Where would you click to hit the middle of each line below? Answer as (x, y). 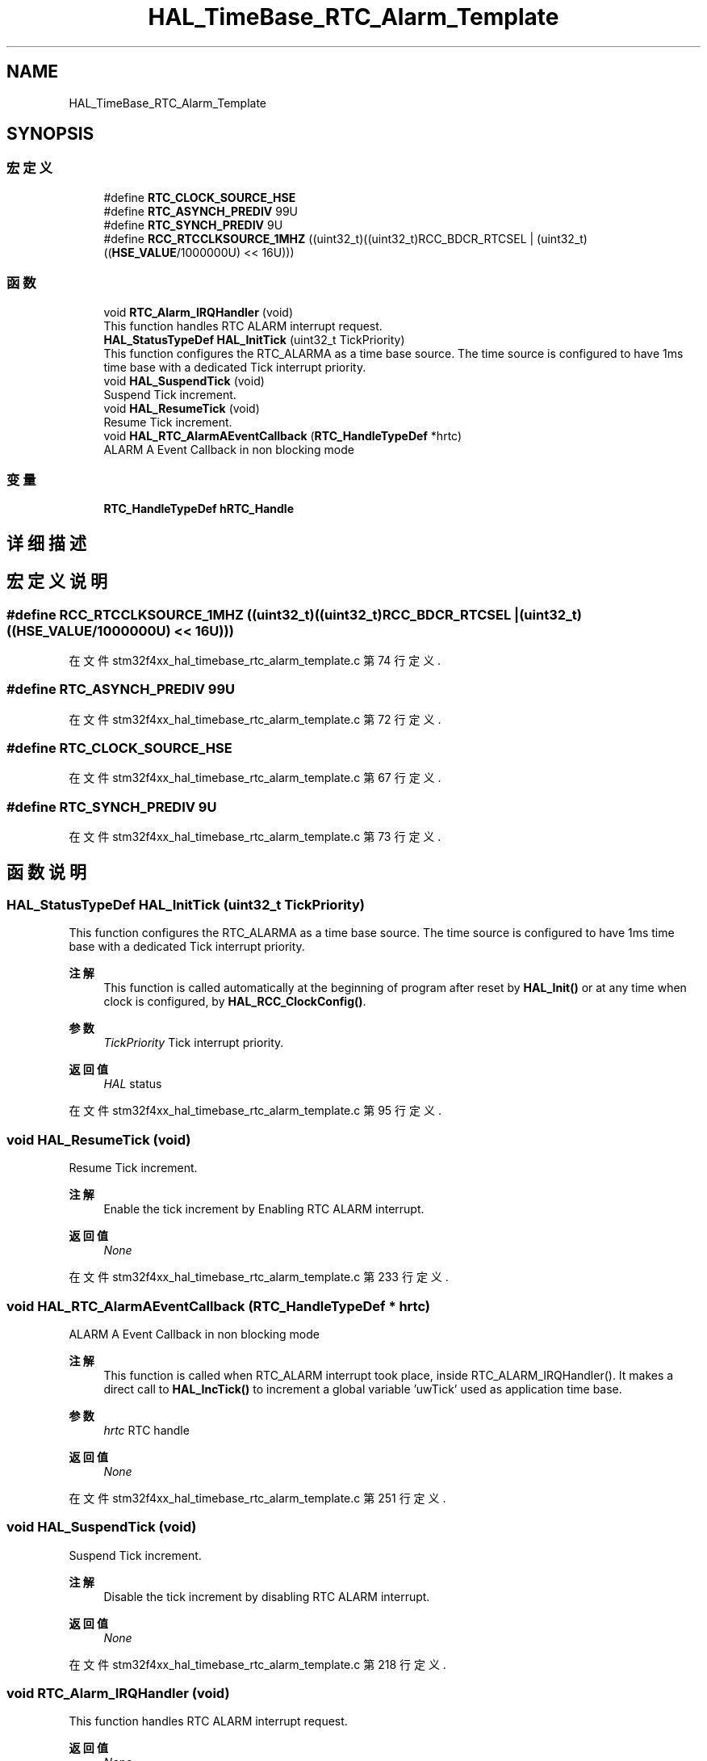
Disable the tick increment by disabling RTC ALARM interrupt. (267, 1596)
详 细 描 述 (46, 543)
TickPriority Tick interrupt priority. (194, 1043)
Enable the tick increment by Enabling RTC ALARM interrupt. (264, 1209)
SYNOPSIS (50, 134)
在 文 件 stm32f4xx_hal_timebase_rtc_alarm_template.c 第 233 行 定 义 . (259, 1277)
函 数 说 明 (46, 872)
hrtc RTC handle (146, 1430)
